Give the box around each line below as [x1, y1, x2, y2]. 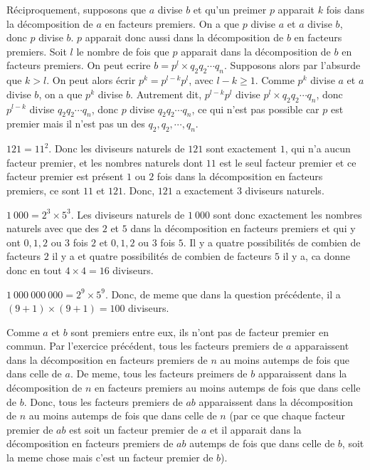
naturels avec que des [6, 221, 100, 236]
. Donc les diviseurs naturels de [48, 141, 185, 156]
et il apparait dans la [209, 422, 302, 437]
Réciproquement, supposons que [6, 2, 147, 16]
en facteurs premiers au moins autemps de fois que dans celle [94, 380, 361, 395]
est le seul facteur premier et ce [219, 155, 356, 169]
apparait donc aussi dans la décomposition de [85, 30, 284, 45]
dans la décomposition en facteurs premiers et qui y [130, 221, 356, 236]
